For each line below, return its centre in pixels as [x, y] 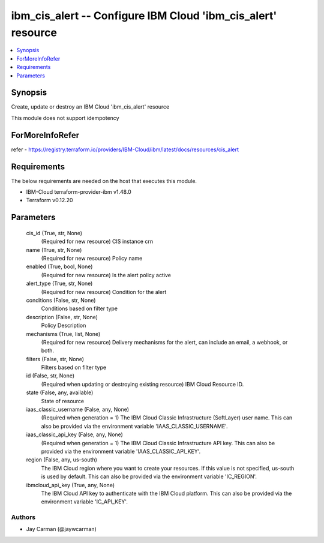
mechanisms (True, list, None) [63, 334]
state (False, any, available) [60, 392]
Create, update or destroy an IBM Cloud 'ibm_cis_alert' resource [90, 107]
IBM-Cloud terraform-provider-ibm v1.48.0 [79, 192]
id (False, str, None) [50, 376]
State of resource [63, 401]
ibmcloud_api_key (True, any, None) [70, 485]
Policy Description [64, 325]
